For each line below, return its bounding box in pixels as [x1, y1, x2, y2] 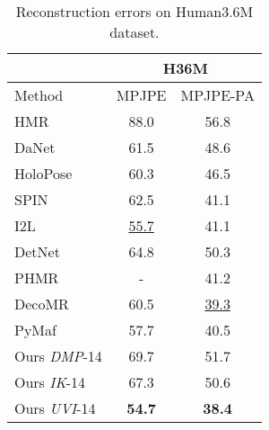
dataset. [109, 22, 160, 42]
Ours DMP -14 [14, 345, 102, 366]
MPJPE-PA [180, 85, 255, 105]
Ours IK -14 [14, 372, 86, 392]
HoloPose [14, 163, 73, 184]
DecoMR [14, 293, 69, 314]
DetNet [14, 241, 60, 262]
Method [14, 85, 64, 105]
